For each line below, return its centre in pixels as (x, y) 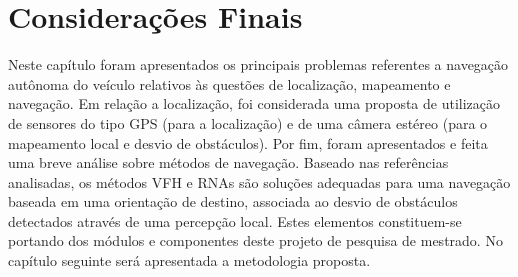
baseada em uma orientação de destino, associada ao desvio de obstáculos (233, 201)
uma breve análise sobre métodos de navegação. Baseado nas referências (228, 162)
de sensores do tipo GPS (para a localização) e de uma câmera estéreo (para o (248, 122)
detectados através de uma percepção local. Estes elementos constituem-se (235, 220)
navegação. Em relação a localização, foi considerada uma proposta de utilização (254, 103)
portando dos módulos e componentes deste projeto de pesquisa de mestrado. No (255, 240)
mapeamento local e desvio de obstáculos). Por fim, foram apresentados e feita (248, 142)
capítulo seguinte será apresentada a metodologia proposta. (189, 260)
